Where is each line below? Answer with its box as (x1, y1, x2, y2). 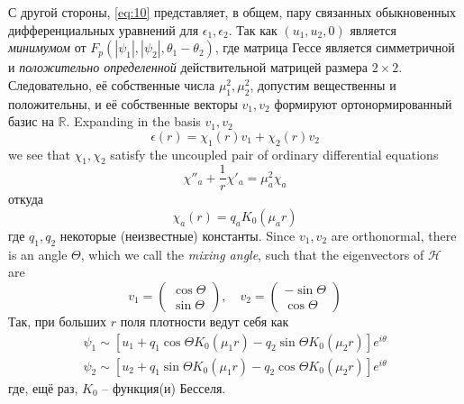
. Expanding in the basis (66, 112, 201, 131)
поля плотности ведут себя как (120, 312, 289, 330)
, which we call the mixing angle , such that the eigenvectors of (80, 244, 424, 263)
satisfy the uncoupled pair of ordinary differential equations (110, 144, 439, 163)
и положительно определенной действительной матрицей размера (8, 58, 368, 77)
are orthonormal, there (331, 226, 457, 245)
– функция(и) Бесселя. (102, 378, 226, 397)
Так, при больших (8, 312, 107, 330)
